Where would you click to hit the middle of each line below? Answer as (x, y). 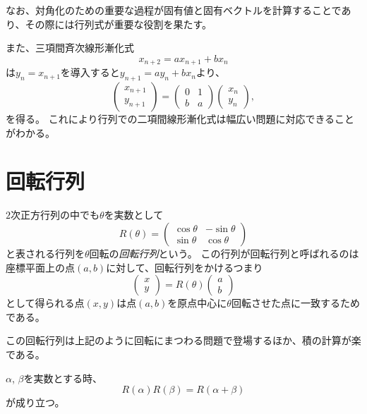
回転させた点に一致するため (295, 303)
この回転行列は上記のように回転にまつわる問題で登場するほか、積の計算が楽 (183, 340)
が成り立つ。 (35, 402)
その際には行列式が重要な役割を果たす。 (119, 24)
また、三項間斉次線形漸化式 (70, 48)
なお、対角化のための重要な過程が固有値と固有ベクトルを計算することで (174, 10)
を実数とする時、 (63, 378)
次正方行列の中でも (55, 215)
